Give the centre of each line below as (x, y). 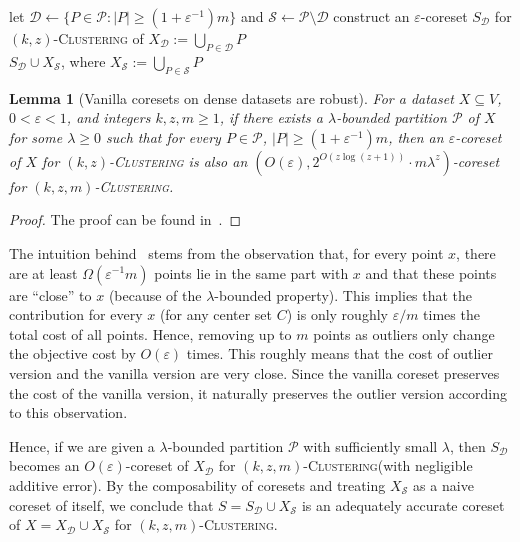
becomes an (44, 465)
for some (36, 136)
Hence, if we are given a (82, 445)
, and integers (108, 117)
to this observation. (68, 412)
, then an (416, 136)
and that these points (431, 272)
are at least (43, 272)
